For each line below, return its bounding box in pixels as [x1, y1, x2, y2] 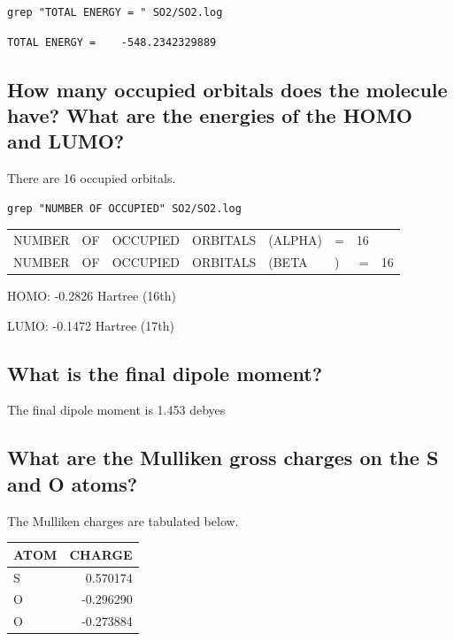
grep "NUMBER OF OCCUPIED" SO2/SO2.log [7, 202, 242, 215]
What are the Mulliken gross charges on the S [7, 444, 439, 471]
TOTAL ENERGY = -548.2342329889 [7, 35, 217, 49]
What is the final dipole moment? [7, 359, 323, 386]
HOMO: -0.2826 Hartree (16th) [7, 286, 177, 305]
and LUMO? [7, 127, 125, 155]
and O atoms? [7, 469, 138, 497]
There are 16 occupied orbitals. [7, 169, 176, 187]
